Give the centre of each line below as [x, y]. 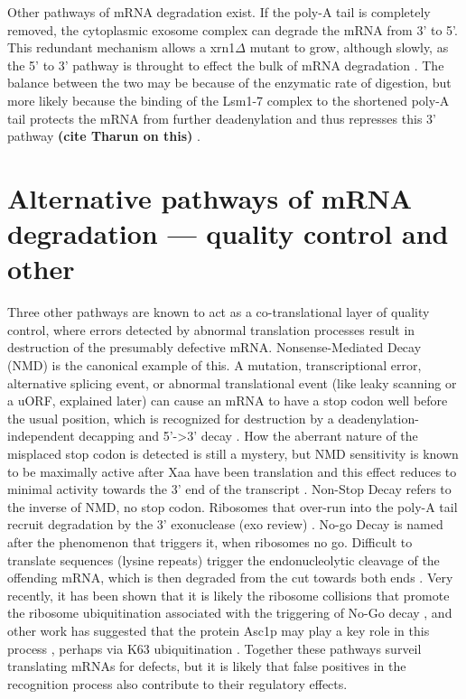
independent [41, 436]
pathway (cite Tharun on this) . [104, 136]
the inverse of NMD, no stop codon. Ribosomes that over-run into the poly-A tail [233, 506]
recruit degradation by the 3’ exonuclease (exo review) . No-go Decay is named [225, 524]
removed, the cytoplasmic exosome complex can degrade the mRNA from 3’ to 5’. [233, 29]
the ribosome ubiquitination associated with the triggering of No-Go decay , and [230, 613]
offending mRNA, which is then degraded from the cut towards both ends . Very [230, 578]
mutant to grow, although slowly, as [349, 47]
